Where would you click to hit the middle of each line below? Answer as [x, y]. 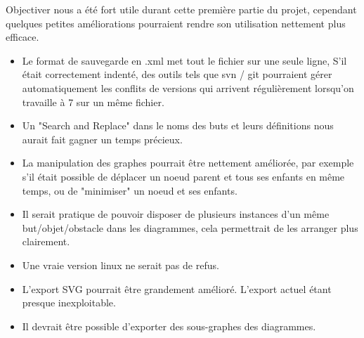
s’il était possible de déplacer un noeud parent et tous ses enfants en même [183, 176]
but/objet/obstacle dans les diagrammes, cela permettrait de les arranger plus [190, 227]
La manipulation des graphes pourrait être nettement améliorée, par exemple [188, 163]
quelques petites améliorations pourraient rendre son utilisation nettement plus [176, 23]
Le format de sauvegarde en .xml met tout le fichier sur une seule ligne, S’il [184, 60]
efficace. [22, 37]
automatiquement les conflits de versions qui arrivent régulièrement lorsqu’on [188, 87]
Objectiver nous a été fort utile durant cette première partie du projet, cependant [181, 9]
